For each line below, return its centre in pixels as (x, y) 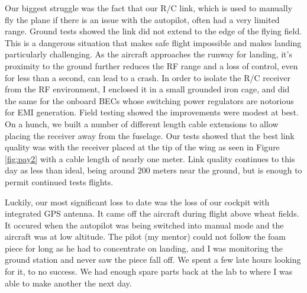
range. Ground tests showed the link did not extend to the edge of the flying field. (153, 31)
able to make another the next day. (68, 283)
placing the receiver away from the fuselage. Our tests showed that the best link (150, 135)
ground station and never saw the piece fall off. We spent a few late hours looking (153, 260)
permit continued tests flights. (59, 181)
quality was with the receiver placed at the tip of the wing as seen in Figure (142, 147)
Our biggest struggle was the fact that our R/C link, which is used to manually (149, 8)
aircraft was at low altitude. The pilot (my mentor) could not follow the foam (146, 236)
